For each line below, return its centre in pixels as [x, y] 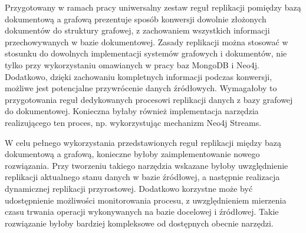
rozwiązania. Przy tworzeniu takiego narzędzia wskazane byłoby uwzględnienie [147, 165]
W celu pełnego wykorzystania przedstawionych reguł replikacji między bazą [143, 142]
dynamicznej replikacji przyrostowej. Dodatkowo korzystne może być [129, 188]
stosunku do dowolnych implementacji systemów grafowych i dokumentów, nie [146, 53]
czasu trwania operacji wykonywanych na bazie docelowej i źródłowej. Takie [142, 212]
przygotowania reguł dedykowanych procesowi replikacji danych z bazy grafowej [149, 99]
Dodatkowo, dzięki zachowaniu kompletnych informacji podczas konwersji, [139, 76]
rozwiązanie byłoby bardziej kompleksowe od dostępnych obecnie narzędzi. [139, 223]
